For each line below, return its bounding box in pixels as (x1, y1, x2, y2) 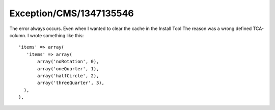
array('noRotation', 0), (37, 59, 99, 65)
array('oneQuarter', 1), (37, 66, 99, 71)
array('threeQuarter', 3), (37, 80, 104, 86)
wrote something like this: (30, 32, 84, 38)
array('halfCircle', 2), (37, 73, 99, 78)
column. (9, 32, 26, 38)
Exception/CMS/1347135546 (9, 8, 134, 19)
